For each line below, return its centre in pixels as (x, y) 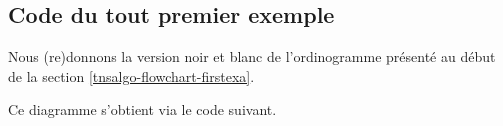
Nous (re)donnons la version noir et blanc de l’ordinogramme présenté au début (252, 56)
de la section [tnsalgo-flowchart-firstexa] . (131, 75)
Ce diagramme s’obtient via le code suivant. (142, 109)
